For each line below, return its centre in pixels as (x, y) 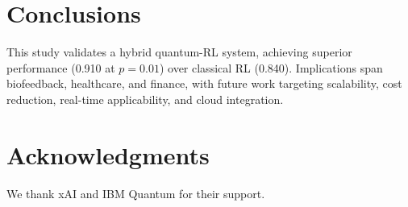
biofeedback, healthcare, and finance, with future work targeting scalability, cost (204, 83)
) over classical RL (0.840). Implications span (271, 67)
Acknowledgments (108, 154)
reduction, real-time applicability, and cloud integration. (145, 99)
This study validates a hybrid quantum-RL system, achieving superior (179, 52)
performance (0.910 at (61, 67)
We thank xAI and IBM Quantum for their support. (136, 193)
